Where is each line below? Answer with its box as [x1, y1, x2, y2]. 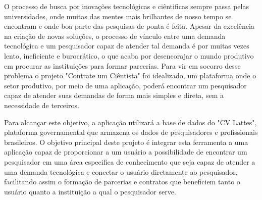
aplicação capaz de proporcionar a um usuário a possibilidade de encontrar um [4, 146, 247, 157]
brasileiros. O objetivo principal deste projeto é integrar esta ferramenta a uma [4, 136, 248, 147]
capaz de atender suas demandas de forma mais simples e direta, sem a [4, 90, 224, 101]
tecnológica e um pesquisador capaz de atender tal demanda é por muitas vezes [4, 40, 249, 51]
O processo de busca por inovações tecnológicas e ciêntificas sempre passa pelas [4, 1, 249, 11]
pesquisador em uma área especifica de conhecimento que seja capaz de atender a [4, 156, 255, 167]
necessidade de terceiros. [4, 99, 79, 110]
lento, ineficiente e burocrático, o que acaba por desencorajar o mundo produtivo [4, 50, 254, 61]
